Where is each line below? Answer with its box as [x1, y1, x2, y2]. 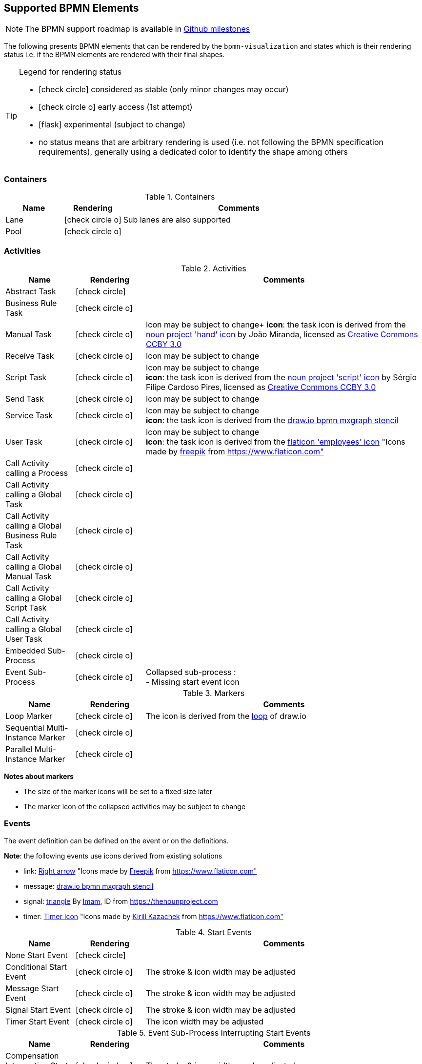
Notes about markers [4, 772, 74, 780]
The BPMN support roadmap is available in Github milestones [25, 24, 250, 34]
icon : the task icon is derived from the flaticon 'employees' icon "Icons [145, 436, 405, 447]
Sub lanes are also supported [123, 215, 231, 225]
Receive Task [5, 350, 54, 361]
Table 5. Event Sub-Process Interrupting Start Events [117, 1027, 311, 1038]
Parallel [5, 744, 33, 754]
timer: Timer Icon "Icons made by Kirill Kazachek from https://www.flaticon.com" [23, 912, 283, 921]
